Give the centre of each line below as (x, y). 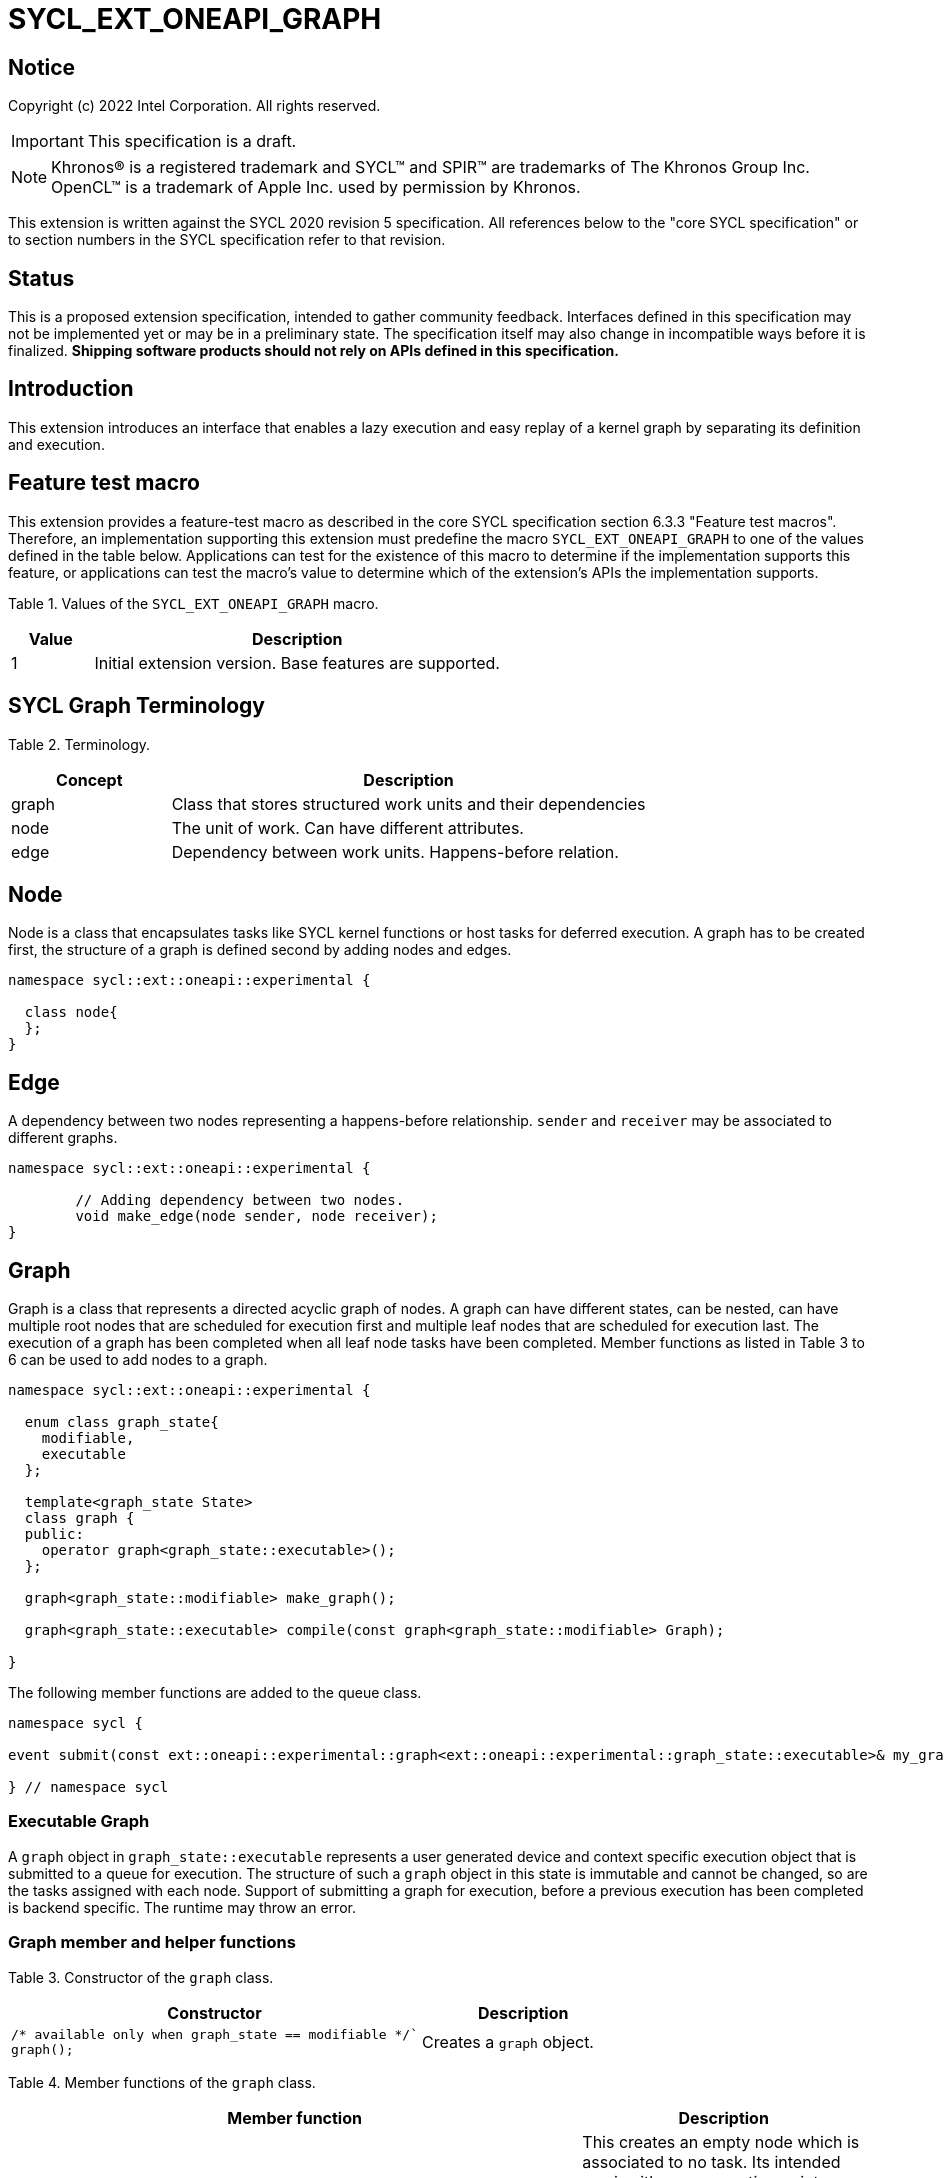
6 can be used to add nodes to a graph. (138, 1360)
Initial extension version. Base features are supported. (297, 662)
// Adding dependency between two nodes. (240, 1200)
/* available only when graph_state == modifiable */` (214, 2034)
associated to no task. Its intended (711, 2161)
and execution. (56, 444)
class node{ (71, 1012)
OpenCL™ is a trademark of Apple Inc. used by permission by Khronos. (316, 187)
